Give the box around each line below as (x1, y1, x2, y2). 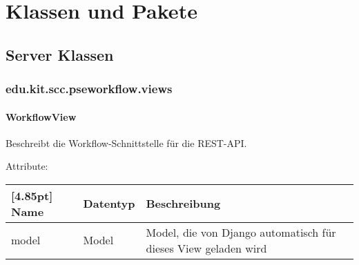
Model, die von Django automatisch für (146, 224, 336, 240)
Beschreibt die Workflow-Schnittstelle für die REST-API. (6, 135, 247, 150)
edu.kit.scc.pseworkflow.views (6, 80, 173, 97)
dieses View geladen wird (146, 239, 267, 256)
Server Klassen (6, 43, 114, 65)
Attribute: (6, 159, 48, 173)
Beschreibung (146, 195, 221, 212)
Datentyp (83, 195, 135, 212)
